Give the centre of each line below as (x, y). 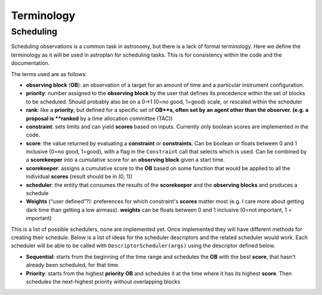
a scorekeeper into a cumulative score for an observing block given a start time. (125, 160)
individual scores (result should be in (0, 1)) (79, 177)
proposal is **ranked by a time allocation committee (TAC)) (99, 118)
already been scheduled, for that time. (73, 265)
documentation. (30, 63)
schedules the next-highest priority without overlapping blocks (103, 281)
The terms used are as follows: (49, 74)
